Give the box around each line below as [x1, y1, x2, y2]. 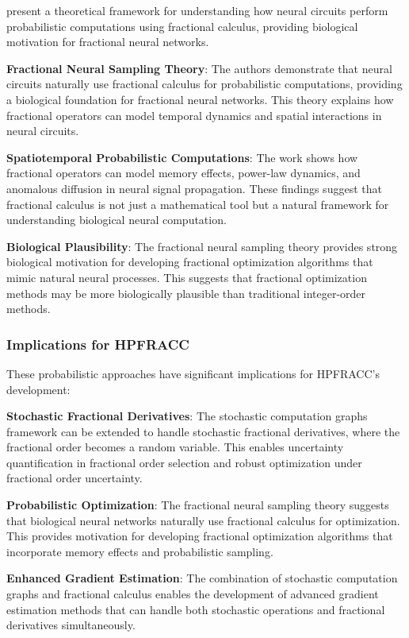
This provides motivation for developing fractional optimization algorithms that [6, 528, 393, 544]
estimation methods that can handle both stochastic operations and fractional [6, 601, 385, 617]
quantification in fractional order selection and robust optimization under [6, 454, 362, 470]
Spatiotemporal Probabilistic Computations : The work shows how [6, 149, 358, 165]
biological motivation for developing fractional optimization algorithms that [6, 253, 373, 270]
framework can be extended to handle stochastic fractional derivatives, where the [6, 423, 400, 439]
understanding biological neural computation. [6, 211, 227, 228]
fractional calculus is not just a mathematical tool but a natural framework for [6, 195, 389, 212]
